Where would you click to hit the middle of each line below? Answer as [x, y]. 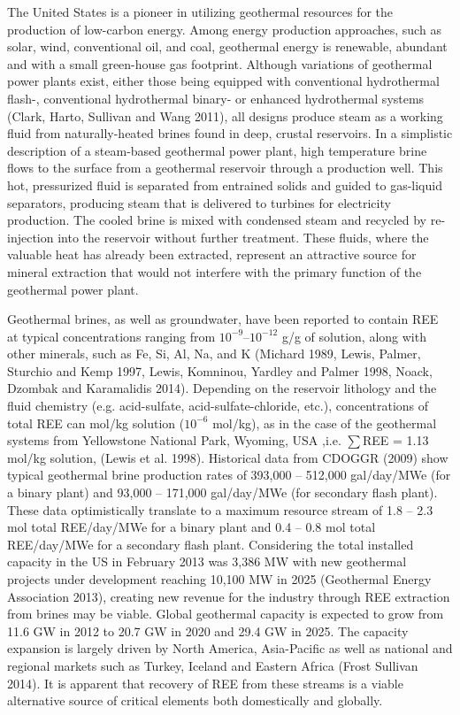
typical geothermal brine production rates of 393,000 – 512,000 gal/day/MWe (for [229, 475]
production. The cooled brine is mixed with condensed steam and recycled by [217, 220]
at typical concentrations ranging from [111, 336]
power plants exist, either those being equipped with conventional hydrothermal [223, 81]
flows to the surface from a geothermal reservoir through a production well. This [225, 168]
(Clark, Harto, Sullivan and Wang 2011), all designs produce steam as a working [225, 115]
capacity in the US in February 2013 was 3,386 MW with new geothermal [207, 561]
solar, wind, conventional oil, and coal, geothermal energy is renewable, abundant [227, 46]
